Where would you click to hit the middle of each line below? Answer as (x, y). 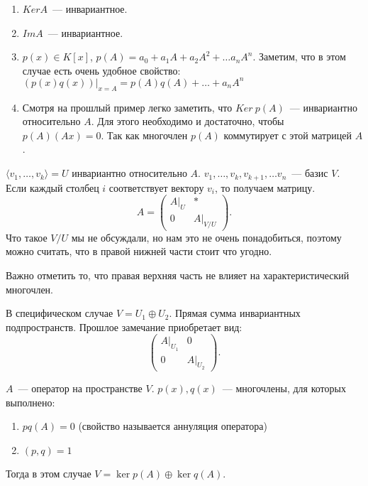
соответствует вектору (156, 187)
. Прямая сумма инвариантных (235, 313)
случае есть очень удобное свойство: (101, 70)
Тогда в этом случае (49, 473)
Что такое (27, 237)
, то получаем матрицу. (265, 187)
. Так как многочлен (144, 135)
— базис (310, 173)
